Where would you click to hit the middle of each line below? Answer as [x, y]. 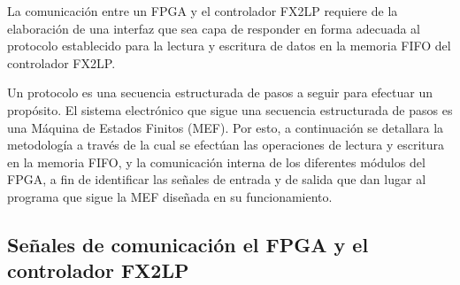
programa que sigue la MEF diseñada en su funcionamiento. [170, 196]
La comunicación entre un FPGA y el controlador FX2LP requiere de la [203, 11]
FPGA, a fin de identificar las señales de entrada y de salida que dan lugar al [217, 179]
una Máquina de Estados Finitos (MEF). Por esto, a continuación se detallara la [226, 127]
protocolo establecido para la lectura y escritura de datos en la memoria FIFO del [229, 46]
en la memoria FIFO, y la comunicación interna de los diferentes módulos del [216, 162]
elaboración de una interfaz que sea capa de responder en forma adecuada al [214, 28]
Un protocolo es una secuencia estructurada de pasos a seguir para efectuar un [220, 92]
